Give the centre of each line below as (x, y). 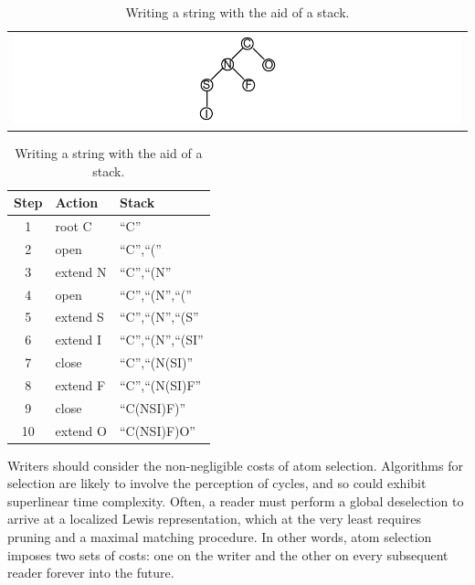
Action (77, 202)
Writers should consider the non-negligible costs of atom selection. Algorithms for (235, 465)
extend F (80, 384)
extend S (79, 317)
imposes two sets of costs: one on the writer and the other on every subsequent (228, 554)
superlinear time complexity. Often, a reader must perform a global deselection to (236, 500)
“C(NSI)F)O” (157, 430)
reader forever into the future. (91, 573)
